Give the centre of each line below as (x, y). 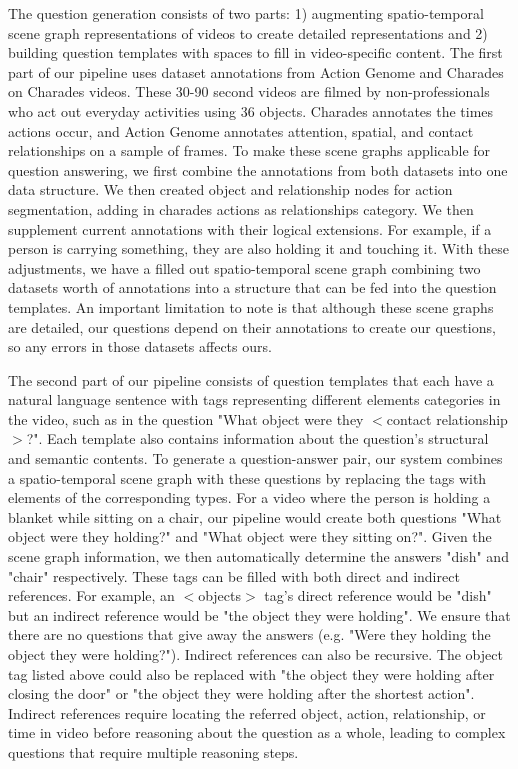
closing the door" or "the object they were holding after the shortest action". (241, 693)
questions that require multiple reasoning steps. (153, 751)
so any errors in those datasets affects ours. (140, 346)
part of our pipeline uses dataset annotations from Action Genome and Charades (256, 71)
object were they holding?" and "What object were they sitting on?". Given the (250, 536)
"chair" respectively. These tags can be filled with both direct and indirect (234, 575)
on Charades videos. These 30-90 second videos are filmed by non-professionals (249, 91)
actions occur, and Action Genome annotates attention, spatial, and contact (241, 130)
